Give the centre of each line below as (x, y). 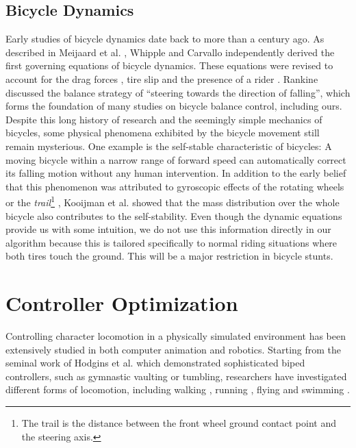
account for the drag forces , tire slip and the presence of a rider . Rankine (162, 78)
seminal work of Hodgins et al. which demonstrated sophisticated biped (155, 363)
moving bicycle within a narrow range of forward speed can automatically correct (176, 159)
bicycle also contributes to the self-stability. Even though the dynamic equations (174, 215)
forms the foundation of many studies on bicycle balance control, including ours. (174, 106)
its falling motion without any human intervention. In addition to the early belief (176, 173)
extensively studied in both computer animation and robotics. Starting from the (174, 349)
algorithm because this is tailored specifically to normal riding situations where (171, 242)
